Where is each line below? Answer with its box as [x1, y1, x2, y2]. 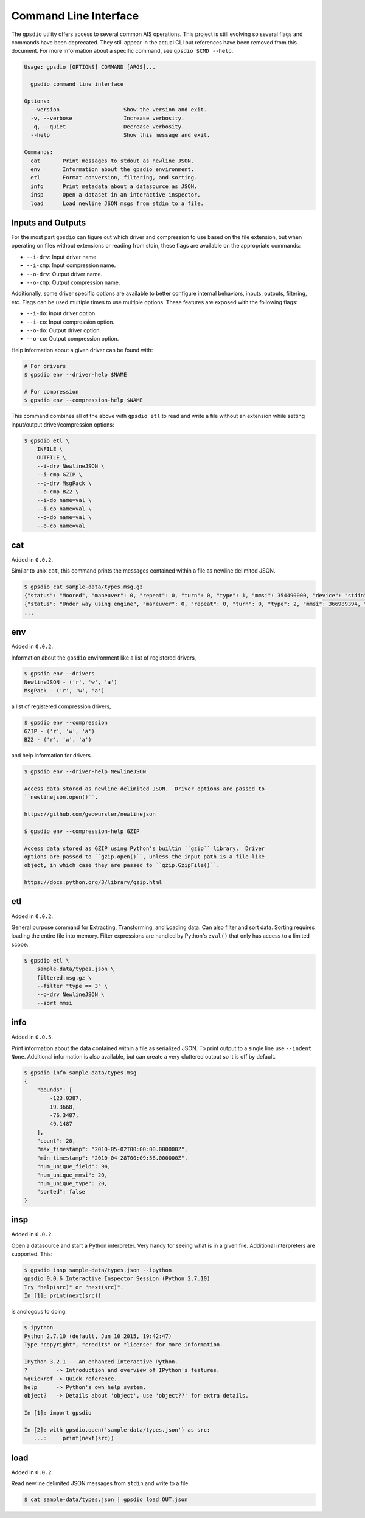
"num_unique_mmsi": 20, [36, 1171, 108, 1179]
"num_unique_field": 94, [36, 1163, 111, 1170]
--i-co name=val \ [36, 505, 92, 512]
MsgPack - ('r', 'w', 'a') [24, 688, 105, 694]
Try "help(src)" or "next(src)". [24, 1284, 124, 1290]
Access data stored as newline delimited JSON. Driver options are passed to [24, 785, 265, 792]
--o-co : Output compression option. [26, 335, 119, 343]
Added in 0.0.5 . [11, 1033, 54, 1040]
